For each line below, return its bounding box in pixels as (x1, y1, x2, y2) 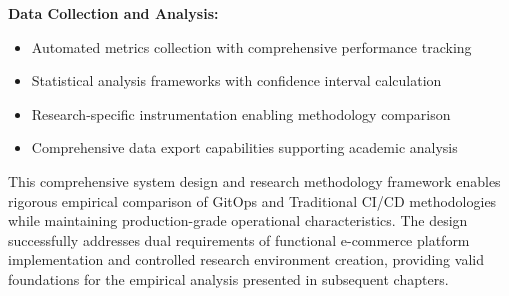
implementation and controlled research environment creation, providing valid (8, 249, 484, 270)
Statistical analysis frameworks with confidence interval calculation (31, 70, 442, 91)
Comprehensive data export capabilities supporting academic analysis (31, 137, 458, 158)
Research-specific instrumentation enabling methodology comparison (31, 103, 451, 124)
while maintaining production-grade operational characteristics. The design (8, 210, 468, 231)
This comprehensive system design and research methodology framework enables (8, 170, 501, 191)
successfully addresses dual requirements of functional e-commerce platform (8, 229, 470, 250)
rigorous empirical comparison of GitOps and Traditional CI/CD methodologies (8, 190, 497, 211)
